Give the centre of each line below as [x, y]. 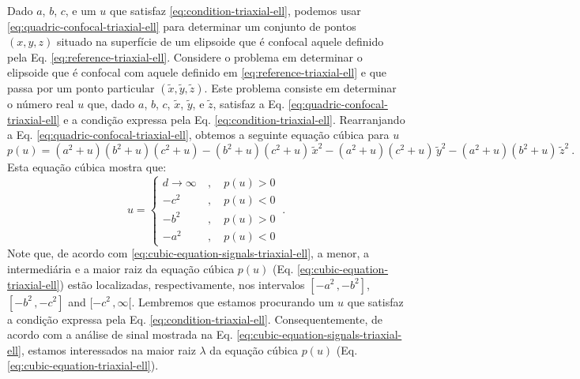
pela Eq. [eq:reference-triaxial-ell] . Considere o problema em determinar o [185, 56]
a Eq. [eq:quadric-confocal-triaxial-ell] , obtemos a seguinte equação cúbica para [198, 135]
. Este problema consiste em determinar [300, 87]
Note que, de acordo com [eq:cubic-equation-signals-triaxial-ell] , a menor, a [188, 253]
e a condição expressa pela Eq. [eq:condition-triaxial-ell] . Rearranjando [234, 119]
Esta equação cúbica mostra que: [87, 167]
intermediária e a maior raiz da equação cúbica [121, 268]
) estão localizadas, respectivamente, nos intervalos [182, 284]
